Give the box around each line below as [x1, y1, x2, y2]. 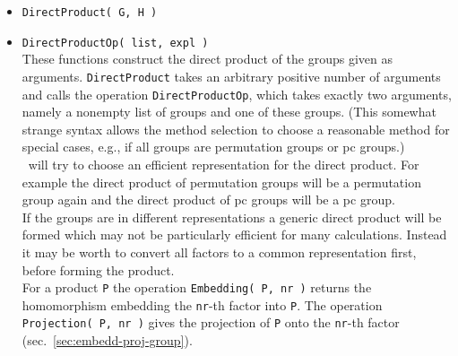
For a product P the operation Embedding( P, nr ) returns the [22, 278, 372, 297]
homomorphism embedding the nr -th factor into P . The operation [22, 295, 383, 314]
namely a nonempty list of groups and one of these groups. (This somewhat [22, 102, 436, 121]
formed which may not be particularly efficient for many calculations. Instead [22, 225, 447, 244]
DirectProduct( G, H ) [22, 6, 158, 19]
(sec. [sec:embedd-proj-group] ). [22, 331, 193, 350]
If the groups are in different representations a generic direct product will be [22, 207, 442, 226]
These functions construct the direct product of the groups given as [22, 49, 393, 68]
